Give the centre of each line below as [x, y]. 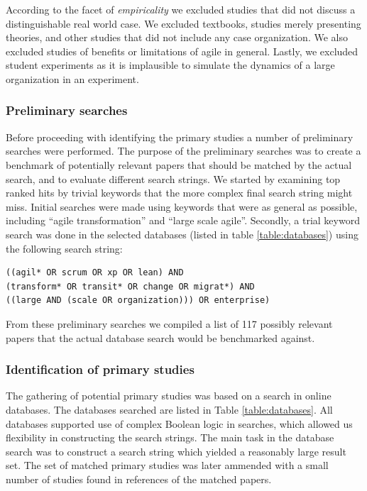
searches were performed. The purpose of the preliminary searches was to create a [183, 151]
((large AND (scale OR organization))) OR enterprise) [138, 300]
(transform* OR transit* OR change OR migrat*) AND [130, 286]
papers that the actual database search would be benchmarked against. [160, 337]
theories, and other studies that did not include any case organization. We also [177, 37]
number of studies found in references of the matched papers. [139, 479]
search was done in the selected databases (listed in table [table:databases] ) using [182, 234]
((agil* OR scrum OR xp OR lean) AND [95, 273]
